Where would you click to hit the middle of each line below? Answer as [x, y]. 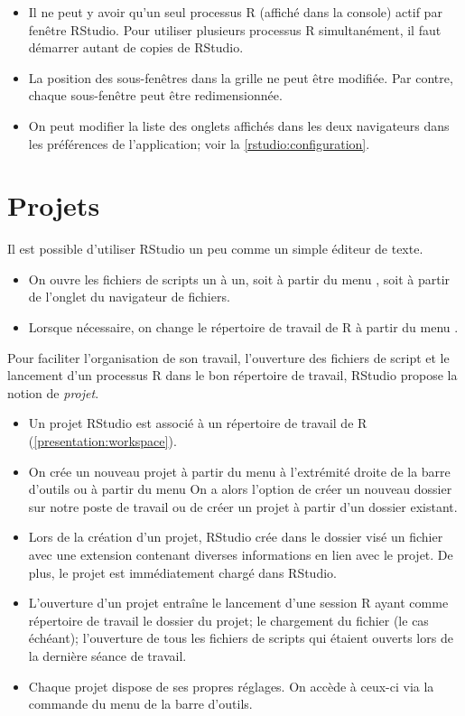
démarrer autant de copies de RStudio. [136, 47]
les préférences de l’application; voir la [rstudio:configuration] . [199, 143]
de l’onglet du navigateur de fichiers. [129, 297]
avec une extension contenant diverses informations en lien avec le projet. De [241, 554]
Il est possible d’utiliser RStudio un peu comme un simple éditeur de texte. [215, 249]
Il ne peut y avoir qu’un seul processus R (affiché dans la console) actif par [235, 12]
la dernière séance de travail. [107, 655]
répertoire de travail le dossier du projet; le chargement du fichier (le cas [228, 620]
